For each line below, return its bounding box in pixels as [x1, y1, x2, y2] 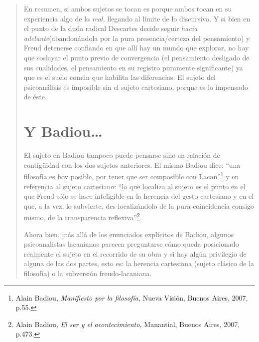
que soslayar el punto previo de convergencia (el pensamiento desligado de [23, 52, 250, 62]
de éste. [23, 91, 47, 102]
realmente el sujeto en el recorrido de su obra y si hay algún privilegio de [23, 248, 247, 259]
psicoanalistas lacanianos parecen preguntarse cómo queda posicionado [23, 239, 239, 249]
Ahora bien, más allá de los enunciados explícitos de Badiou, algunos [23, 229, 234, 239]
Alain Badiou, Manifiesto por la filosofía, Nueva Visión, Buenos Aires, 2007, [15, 292, 248, 303]
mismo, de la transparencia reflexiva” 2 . [23, 211, 142, 222]
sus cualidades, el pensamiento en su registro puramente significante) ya [23, 62, 243, 72]
